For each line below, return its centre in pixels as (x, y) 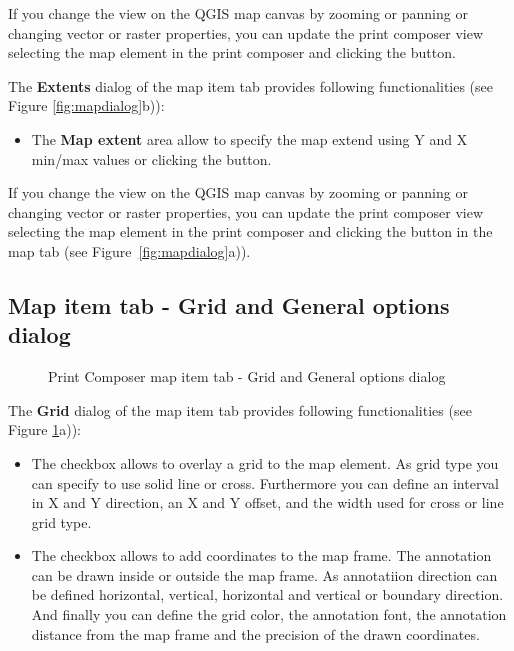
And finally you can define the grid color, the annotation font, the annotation (269, 614)
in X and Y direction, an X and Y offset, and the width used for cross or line (267, 502)
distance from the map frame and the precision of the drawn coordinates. (255, 633)
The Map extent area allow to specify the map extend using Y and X (249, 138)
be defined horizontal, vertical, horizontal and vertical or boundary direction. (267, 594)
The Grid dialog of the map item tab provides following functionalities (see (240, 409)
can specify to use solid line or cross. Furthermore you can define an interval (265, 482)
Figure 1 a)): (44, 429)
